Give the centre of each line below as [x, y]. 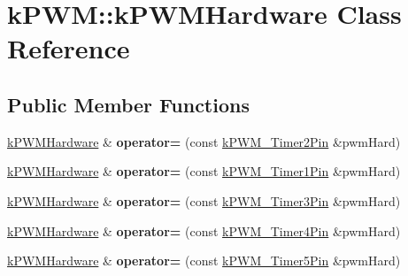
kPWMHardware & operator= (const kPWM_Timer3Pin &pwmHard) [204, 200]
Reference [69, 48]
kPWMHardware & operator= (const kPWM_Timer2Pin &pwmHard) [204, 141]
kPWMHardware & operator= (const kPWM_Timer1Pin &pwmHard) [204, 171]
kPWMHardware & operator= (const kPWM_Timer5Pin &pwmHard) [204, 261]
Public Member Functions [128, 104]
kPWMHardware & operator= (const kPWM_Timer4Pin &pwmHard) [204, 230]
